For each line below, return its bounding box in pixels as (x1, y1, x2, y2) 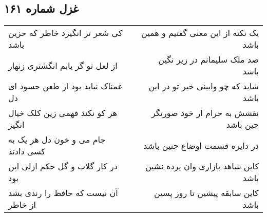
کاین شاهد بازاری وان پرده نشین (145, 160, 259, 172)
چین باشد (226, 119, 259, 131)
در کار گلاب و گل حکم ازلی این (8, 160, 118, 172)
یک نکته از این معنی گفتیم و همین (141, 27, 259, 39)
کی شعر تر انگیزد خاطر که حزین (8, 27, 123, 39)
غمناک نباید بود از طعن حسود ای (8, 80, 122, 92)
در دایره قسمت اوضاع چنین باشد (143, 139, 259, 151)
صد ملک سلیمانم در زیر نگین (158, 53, 259, 66)
